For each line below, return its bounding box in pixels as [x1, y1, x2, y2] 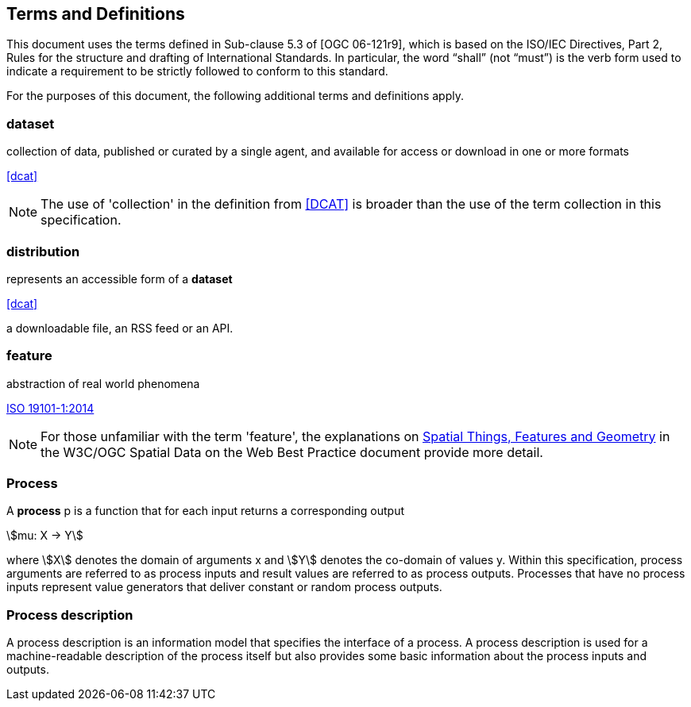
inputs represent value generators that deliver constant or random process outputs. [6, 580, 442, 594]
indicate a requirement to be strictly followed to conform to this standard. [6, 64, 388, 79]
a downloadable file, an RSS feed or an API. [6, 321, 234, 335]
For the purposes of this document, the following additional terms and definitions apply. [6, 89, 464, 103]
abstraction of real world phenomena [6, 376, 200, 390]
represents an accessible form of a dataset [6, 271, 233, 286]
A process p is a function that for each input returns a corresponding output [6, 504, 405, 518]
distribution [6, 243, 80, 259]
